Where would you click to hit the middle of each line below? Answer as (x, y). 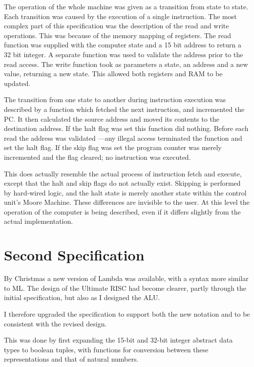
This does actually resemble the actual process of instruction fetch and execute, (123, 173)
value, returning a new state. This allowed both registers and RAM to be (113, 74)
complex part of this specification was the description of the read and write (116, 26)
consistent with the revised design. (55, 323)
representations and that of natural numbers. (71, 359)
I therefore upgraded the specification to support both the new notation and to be (127, 313)
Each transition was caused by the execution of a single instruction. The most (120, 16)
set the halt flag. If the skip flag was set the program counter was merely (113, 147)
